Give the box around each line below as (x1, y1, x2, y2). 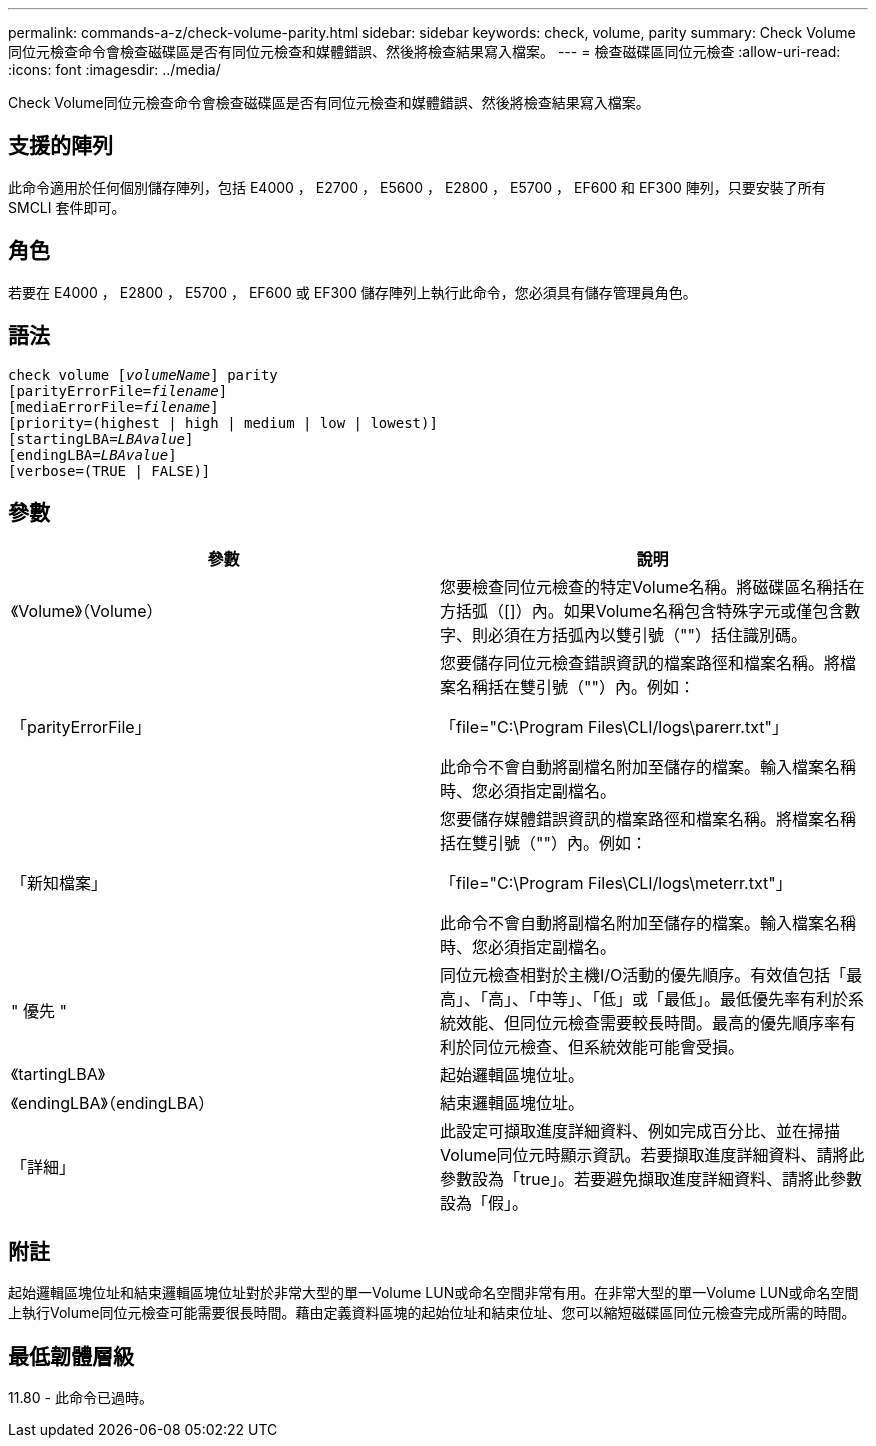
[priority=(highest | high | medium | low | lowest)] (8, 414, 438, 431)
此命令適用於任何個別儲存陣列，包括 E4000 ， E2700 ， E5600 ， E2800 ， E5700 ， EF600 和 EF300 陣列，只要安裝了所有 (8, 178, 826, 196)
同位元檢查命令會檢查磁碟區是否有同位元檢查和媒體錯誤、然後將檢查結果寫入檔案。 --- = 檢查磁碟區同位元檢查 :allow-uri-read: (8, 43, 841, 60)
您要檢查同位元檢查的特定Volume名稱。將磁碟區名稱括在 (440, 577, 865, 598)
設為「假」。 (440, 1193, 529, 1214)
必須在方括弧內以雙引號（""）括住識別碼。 (488, 625, 807, 646)
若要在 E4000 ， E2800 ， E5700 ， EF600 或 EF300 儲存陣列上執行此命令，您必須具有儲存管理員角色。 (8, 283, 697, 301)
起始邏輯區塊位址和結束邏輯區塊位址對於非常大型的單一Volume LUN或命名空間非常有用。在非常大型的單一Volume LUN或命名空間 (8, 1284, 859, 1302)
